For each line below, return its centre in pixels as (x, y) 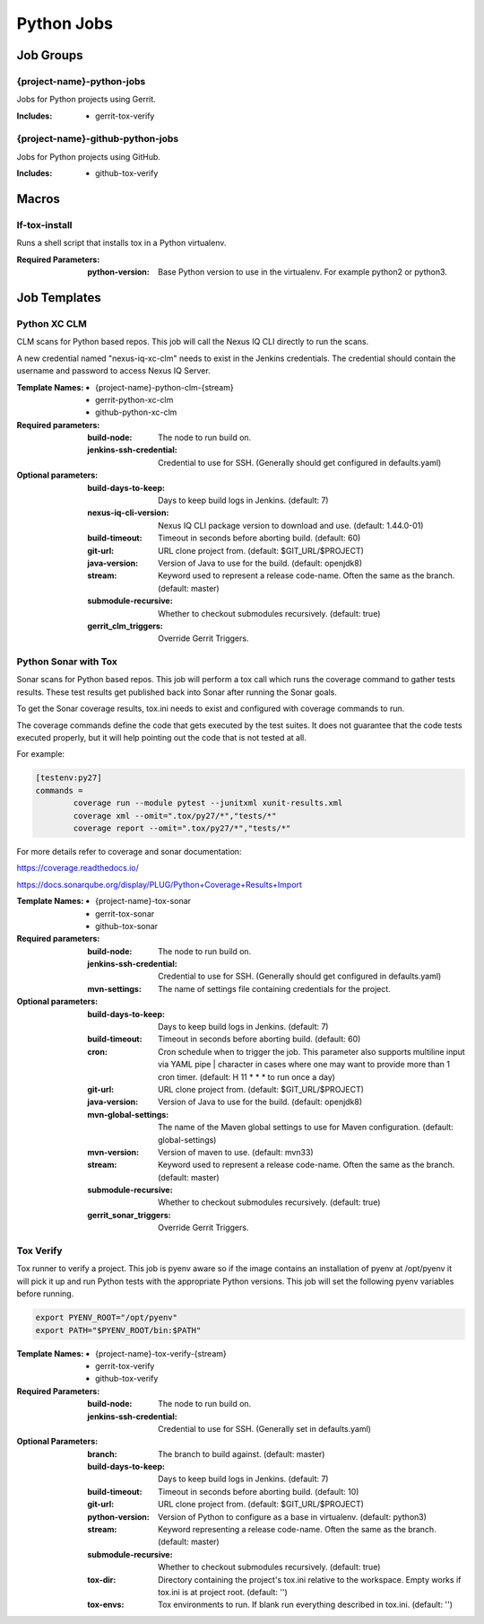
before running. (45, 1294)
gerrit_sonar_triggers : (129, 1215)
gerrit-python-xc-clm (134, 399)
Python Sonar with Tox (67, 662)
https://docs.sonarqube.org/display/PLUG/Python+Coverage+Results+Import (159, 884)
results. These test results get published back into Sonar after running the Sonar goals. (177, 692)
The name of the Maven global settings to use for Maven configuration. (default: (306, 1128)
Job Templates (59, 298)
